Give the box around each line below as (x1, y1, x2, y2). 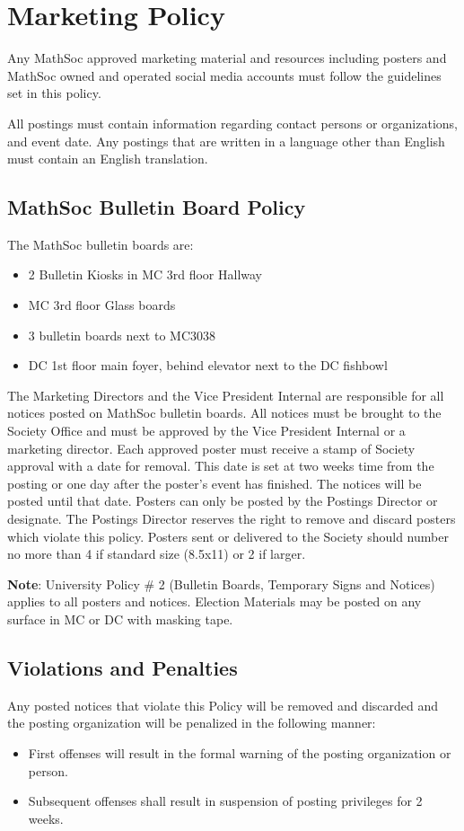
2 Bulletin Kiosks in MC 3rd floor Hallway (28, 265, 263, 284)
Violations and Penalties (7, 653, 238, 681)
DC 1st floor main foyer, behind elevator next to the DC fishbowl (28, 356, 388, 375)
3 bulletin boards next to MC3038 (28, 325, 215, 344)
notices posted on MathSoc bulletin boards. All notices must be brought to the (7, 403, 442, 422)
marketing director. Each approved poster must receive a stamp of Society (7, 438, 416, 457)
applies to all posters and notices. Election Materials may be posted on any (7, 592, 422, 611)
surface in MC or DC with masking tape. (7, 609, 233, 628)
